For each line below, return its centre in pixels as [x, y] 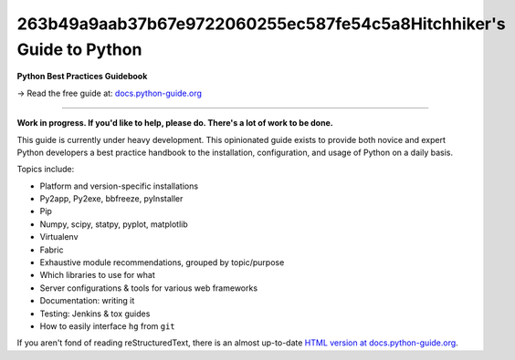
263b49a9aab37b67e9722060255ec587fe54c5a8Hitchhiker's [261, 24]
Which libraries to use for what [97, 275]
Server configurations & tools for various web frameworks [149, 288]
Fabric [52, 250]
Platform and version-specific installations [119, 186]
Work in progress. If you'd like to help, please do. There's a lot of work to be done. [175, 123]
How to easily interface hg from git [107, 326]
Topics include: [46, 170]
